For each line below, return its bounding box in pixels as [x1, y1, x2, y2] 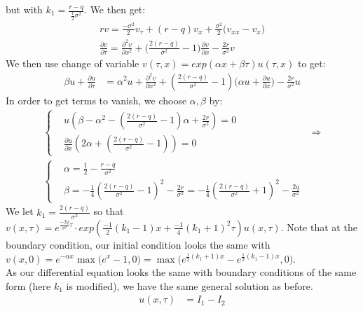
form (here [6, 278, 51, 293]
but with [6, 2, 43, 16]
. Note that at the [280, 219, 357, 234]
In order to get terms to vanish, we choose [6, 92, 187, 107]
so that [93, 204, 124, 219]
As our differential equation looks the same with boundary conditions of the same [6, 265, 357, 279]
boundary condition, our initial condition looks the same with [6, 237, 270, 251]
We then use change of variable [6, 55, 139, 70]
